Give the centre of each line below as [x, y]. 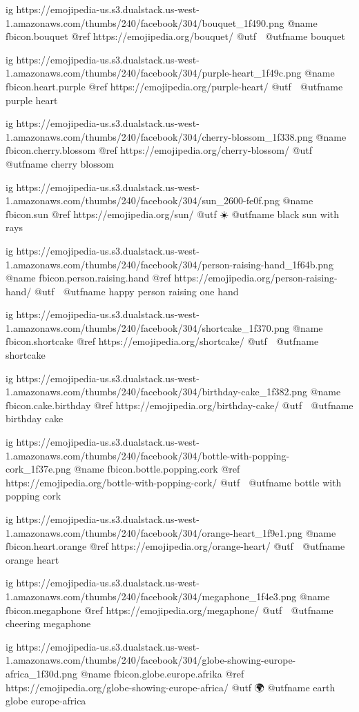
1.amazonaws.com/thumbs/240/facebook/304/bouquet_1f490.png [145, 22]
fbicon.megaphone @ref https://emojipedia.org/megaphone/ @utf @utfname [169, 610]
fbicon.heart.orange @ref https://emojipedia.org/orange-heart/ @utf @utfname [175, 546]
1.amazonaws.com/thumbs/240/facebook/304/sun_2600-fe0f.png [143, 200]
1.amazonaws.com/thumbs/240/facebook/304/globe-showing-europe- [151, 660]
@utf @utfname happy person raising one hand [137, 291]
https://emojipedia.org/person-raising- [256, 278]
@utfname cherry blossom [60, 163]
